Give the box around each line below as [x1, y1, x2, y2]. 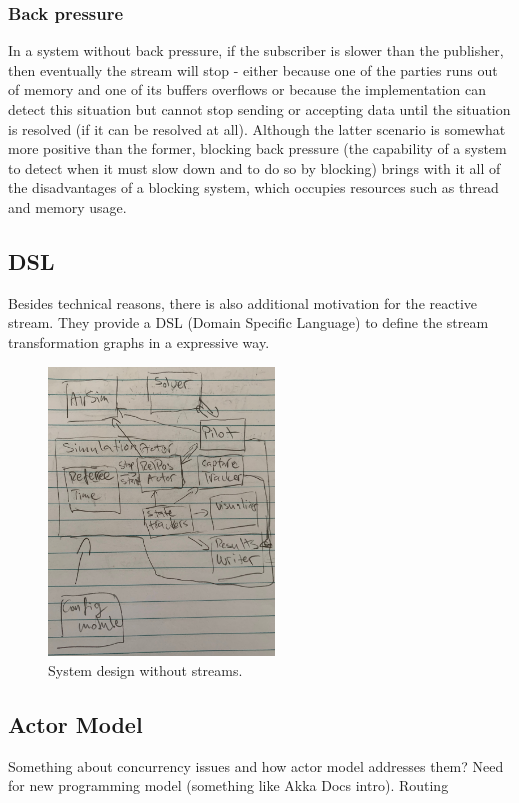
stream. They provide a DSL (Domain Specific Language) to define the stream [8, 312, 489, 333]
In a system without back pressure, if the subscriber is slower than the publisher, [8, 40, 504, 61]
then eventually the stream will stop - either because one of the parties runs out [8, 59, 498, 80]
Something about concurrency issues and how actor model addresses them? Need [8, 755, 504, 776]
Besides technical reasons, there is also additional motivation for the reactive [8, 292, 477, 313]
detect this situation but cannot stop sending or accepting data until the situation [8, 99, 511, 119]
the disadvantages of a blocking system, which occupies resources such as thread [8, 177, 499, 198]
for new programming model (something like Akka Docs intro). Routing [8, 775, 449, 796]
